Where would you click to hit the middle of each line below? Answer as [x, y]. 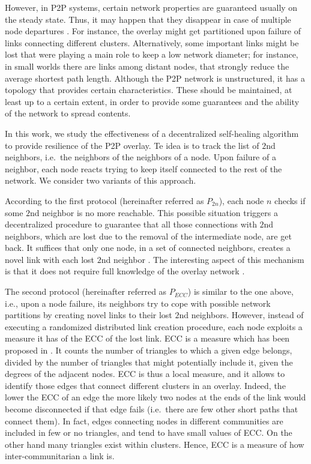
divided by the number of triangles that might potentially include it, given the [149, 362]
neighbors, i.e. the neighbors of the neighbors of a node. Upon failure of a [140, 157]
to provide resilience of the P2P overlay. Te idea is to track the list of [132, 145]
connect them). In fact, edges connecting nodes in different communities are [144, 420]
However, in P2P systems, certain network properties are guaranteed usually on [151, 7]
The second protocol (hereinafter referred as [86, 291]
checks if [290, 200]
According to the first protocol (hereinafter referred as [104, 200]
